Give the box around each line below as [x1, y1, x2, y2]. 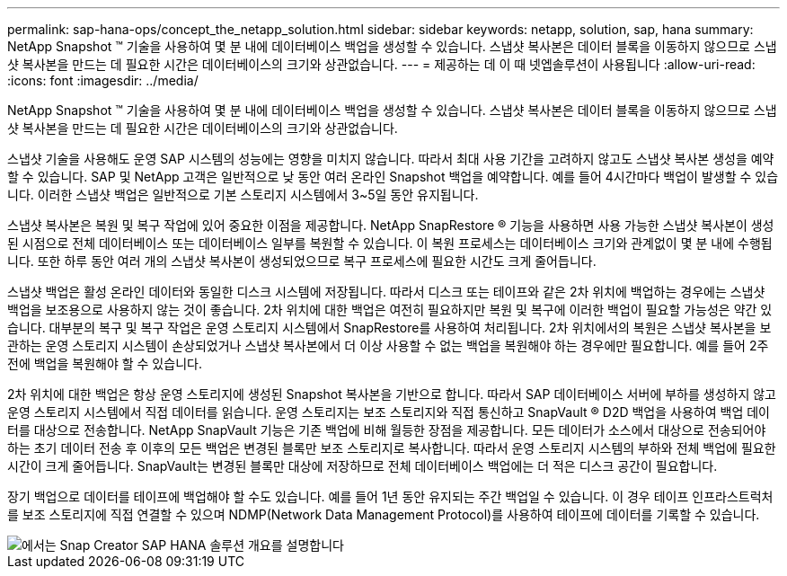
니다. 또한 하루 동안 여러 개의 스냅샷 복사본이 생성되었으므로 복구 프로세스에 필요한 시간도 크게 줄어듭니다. [7, 253, 597, 269]
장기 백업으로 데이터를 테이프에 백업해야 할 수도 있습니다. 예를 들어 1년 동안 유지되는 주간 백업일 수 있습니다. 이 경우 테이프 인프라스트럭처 [7, 489, 774, 504]
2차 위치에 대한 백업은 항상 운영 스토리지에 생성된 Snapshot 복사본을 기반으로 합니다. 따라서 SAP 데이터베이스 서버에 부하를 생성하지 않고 [7, 386, 776, 402]
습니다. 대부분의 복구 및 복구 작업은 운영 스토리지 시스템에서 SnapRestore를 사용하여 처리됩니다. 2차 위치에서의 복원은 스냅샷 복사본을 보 [7, 320, 772, 335]
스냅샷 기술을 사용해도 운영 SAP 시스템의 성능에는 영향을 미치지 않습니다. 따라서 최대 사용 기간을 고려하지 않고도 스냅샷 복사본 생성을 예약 [7, 151, 774, 166]
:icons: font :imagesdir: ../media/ [7, 73, 199, 88]
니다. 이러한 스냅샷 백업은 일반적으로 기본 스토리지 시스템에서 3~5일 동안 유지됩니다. [7, 187, 479, 202]
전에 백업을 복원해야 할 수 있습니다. [7, 356, 202, 371]
